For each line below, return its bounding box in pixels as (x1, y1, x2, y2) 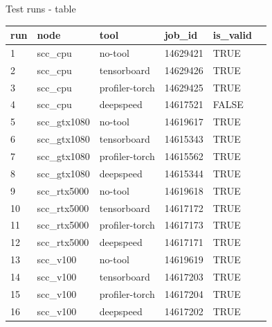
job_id (164, 28, 198, 42)
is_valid (212, 28, 252, 42)
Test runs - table (6, 1, 76, 15)
